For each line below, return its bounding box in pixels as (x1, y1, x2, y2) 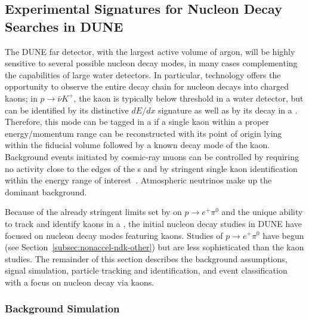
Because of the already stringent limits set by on (5, 205, 182, 218)
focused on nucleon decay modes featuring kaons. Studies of (5, 229, 223, 241)
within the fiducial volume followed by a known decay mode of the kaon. (5, 139, 270, 151)
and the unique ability (221, 205, 303, 218)
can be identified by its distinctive (5, 103, 129, 116)
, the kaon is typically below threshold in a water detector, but (73, 91, 304, 104)
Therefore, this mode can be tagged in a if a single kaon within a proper (5, 115, 269, 128)
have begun (262, 229, 304, 241)
